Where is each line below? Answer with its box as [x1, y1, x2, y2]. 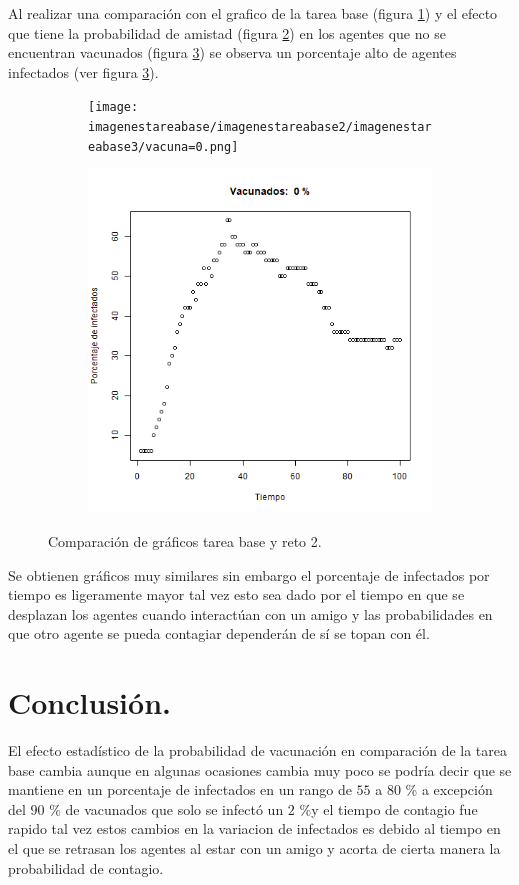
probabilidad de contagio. [8, 857, 164, 878]
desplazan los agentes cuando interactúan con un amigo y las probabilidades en [8, 603, 493, 624]
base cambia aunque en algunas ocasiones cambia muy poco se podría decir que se [8, 759, 512, 780]
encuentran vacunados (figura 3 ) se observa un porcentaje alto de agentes [8, 42, 457, 63]
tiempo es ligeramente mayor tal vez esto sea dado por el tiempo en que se [8, 584, 465, 605]
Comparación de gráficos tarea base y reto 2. [48, 530, 322, 551]
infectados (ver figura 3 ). [8, 61, 159, 82]
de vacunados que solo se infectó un [65, 798, 284, 819]
